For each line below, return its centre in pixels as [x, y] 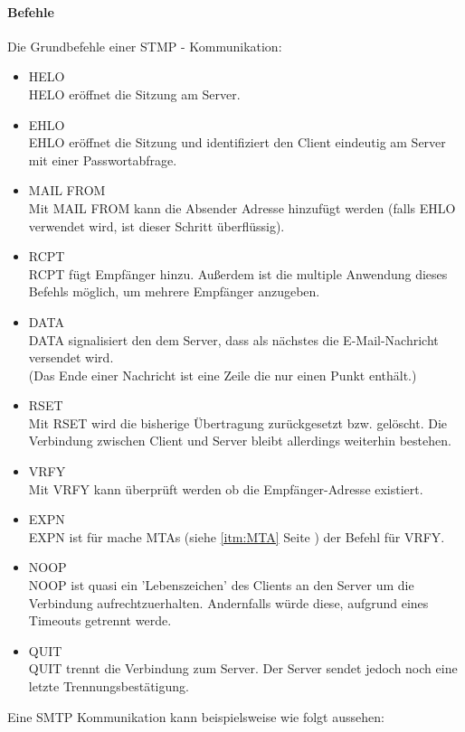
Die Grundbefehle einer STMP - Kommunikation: [145, 46]
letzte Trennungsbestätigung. [109, 686]
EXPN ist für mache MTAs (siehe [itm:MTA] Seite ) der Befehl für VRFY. [237, 536]
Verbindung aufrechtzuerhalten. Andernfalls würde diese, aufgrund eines [228, 602]
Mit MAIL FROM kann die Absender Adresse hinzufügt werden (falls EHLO [242, 207]
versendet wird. [71, 357]
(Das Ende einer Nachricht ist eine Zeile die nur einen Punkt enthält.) [223, 375]
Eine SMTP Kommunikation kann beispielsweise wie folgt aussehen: [196, 716]
